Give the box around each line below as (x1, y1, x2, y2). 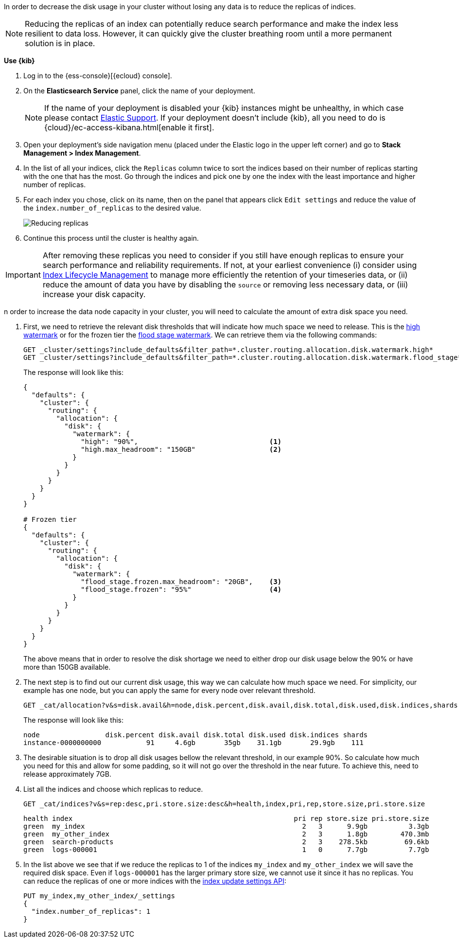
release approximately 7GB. (23, 770, 111, 778)
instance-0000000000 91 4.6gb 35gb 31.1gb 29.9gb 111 (23, 739, 364, 746)
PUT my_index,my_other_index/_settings (23, 892, 175, 900)
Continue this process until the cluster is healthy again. (23, 234, 199, 242)
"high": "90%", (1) (81, 438, 282, 445)
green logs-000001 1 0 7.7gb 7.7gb (23, 846, 429, 853)
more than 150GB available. (23, 663, 111, 671)
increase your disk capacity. (42, 289, 146, 299)
